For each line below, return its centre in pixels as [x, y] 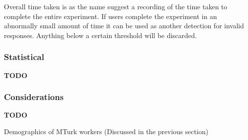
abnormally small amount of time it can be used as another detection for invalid [124, 26]
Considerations [34, 97]
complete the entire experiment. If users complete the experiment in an [111, 16]
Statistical [24, 57]
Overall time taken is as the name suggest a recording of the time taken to [116, 6]
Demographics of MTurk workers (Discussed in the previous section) [106, 131]
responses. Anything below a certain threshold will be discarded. [101, 35]
